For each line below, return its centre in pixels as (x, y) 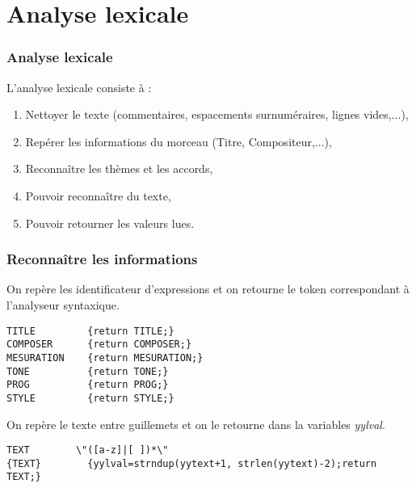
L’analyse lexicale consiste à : (79, 87)
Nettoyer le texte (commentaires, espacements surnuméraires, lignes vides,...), (217, 114)
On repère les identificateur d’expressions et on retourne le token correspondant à (208, 289)
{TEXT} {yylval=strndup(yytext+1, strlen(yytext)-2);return (192, 463)
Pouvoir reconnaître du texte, (98, 195)
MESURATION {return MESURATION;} (105, 358)
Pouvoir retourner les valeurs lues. (110, 223)
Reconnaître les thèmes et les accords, (119, 168)
